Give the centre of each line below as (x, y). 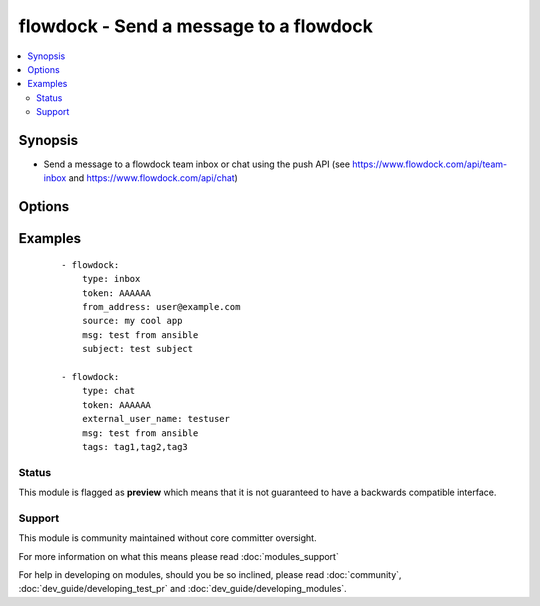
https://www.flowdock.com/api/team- (429, 164)
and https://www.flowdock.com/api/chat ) (153, 178)
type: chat (108, 391)
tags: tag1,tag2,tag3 (135, 446)
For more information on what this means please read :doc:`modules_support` (178, 556)
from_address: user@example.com (161, 306)
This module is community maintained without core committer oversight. (167, 538)
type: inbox (111, 279)
